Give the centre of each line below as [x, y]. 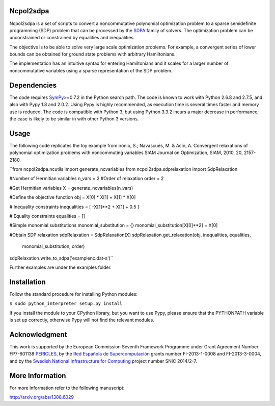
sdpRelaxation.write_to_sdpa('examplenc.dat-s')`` [61, 258]
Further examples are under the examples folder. [61, 267]
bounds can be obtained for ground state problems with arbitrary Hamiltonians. [92, 54]
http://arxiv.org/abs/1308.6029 [42, 397]
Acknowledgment [38, 334]
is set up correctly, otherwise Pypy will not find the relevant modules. [82, 320]
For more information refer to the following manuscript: [67, 388]
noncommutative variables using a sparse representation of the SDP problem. [91, 70]
